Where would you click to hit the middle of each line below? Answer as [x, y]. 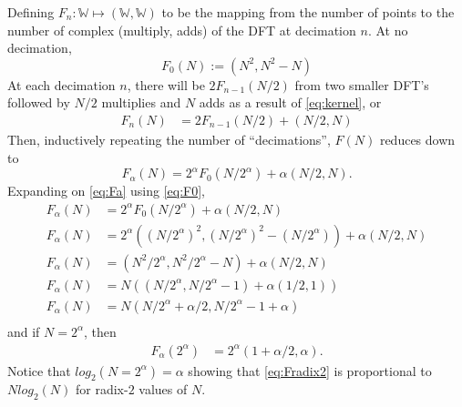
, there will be [166, 84]
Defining [31, 12]
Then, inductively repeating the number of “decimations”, [169, 139]
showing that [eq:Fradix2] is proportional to [310, 370]
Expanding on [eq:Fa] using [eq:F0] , [106, 191]
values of [163, 389]
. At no [388, 30]
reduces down [417, 139]
